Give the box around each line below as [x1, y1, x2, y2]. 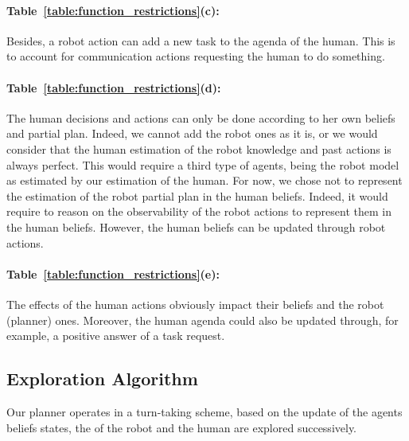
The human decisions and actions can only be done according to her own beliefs [6, 109, 395, 126]
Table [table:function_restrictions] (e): [6, 265, 220, 282]
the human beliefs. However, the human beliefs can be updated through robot [6, 218, 386, 235]
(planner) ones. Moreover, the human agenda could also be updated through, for [6, 311, 399, 328]
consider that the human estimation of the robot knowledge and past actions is [6, 140, 391, 157]
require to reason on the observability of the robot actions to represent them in [6, 203, 391, 220]
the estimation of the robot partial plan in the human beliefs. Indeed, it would [6, 187, 388, 204]
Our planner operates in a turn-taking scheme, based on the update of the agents [6, 403, 403, 420]
